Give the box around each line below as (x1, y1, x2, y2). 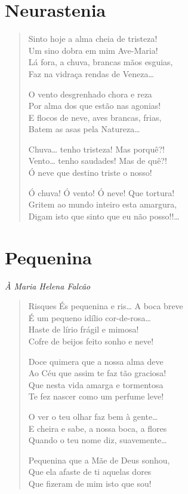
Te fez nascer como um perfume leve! (28, 390, 164, 402)
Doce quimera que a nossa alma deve (28, 355, 164, 367)
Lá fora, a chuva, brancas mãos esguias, (28, 56, 173, 68)
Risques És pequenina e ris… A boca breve (28, 300, 183, 312)
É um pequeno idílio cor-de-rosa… (28, 311, 151, 324)
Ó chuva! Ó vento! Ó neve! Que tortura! (28, 186, 175, 199)
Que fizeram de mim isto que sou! (28, 477, 152, 489)
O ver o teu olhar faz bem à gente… (28, 410, 158, 422)
